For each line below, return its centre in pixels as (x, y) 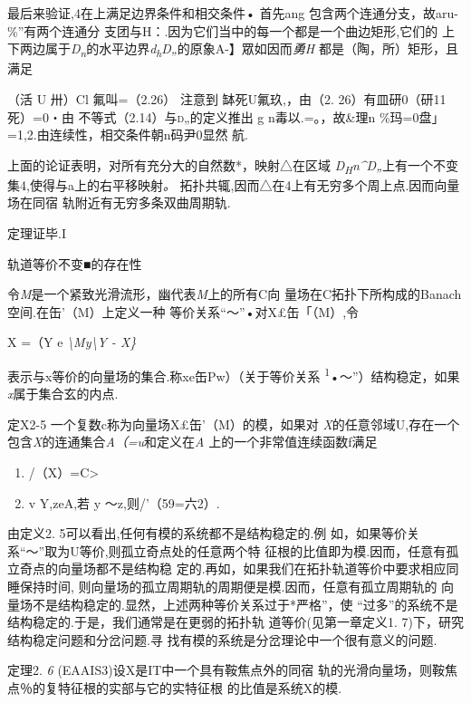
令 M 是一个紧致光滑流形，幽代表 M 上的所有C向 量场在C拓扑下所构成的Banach (235, 294)
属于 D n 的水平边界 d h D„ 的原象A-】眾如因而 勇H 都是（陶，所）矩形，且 (251, 49)
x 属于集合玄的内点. (63, 394)
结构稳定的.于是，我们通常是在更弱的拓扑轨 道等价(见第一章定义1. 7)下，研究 (235, 622)
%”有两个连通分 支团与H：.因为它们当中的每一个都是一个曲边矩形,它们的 (223, 30)
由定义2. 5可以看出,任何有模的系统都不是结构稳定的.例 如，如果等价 (207, 533)
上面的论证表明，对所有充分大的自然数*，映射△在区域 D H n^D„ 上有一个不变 (233, 166)
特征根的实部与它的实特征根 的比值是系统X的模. (200, 687)
